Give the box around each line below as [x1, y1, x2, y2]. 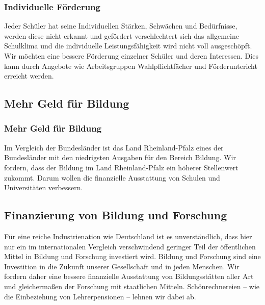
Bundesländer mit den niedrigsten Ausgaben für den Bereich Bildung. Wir [4, 152, 236, 163]
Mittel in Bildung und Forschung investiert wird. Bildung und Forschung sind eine [4, 251, 261, 262]
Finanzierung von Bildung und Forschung [4, 207, 227, 223]
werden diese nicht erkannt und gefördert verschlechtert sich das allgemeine [4, 30, 239, 41]
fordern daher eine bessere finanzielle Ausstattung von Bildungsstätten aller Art [4, 271, 254, 282]
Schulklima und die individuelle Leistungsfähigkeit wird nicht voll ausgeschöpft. [4, 40, 252, 51]
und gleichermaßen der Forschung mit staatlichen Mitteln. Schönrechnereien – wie [4, 281, 260, 291]
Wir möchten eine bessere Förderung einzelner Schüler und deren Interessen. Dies [4, 50, 258, 61]
